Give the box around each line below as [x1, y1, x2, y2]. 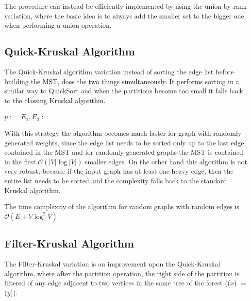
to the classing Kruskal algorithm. [4, 95, 106, 105]
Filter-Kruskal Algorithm [4, 236, 134, 251]
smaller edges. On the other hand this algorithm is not [84, 156, 247, 166]
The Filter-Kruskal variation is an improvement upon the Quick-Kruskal [4, 258, 220, 268]
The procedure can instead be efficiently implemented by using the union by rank [4, 1, 247, 11]
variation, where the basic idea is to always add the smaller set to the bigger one [4, 10, 244, 20]
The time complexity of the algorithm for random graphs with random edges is [4, 201, 239, 212]
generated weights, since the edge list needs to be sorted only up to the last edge [4, 137, 244, 147]
